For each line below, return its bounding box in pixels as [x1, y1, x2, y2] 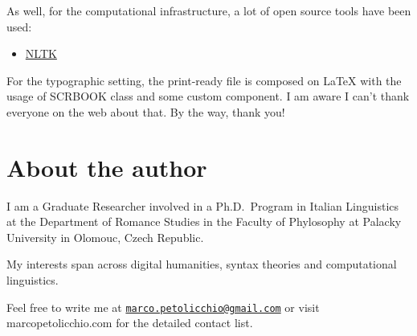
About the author [6, 150, 207, 183]
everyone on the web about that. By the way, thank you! [6, 103, 285, 120]
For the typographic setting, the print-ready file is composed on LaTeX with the [6, 72, 402, 88]
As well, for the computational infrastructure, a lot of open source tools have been [6, 2, 411, 18]
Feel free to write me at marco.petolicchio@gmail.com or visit [6, 298, 320, 315]
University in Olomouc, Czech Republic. [6, 228, 204, 245]
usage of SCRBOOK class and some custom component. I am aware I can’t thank [6, 88, 410, 104]
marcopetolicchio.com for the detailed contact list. [6, 314, 253, 331]
